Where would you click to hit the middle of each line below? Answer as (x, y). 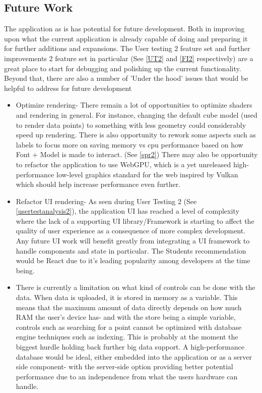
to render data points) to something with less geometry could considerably (131, 125)
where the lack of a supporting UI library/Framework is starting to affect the (135, 220)
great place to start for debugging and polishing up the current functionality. (123, 68)
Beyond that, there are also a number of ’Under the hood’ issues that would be (126, 78)
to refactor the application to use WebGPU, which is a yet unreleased (123, 164)
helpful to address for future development (68, 88)
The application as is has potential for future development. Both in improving (124, 29)
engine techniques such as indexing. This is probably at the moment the (127, 337)
